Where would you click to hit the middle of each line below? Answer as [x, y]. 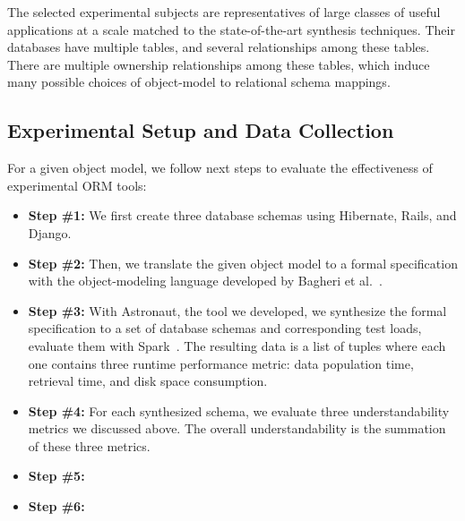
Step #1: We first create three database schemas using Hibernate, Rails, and [242, 215]
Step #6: [56, 506]
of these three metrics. [89, 445]
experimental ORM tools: [77, 185]
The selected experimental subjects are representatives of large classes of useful [224, 12]
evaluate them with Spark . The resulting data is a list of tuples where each [237, 345]
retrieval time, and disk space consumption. [148, 381]
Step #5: [56, 476]
